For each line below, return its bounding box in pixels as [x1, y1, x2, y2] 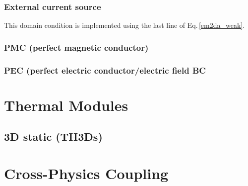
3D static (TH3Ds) [4, 129, 103, 144]
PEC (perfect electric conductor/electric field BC [4, 64, 206, 76]
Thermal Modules [4, 94, 128, 115]
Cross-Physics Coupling [4, 163, 169, 183]
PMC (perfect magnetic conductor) [4, 41, 149, 53]
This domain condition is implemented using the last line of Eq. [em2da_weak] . [4, 20, 245, 30]
